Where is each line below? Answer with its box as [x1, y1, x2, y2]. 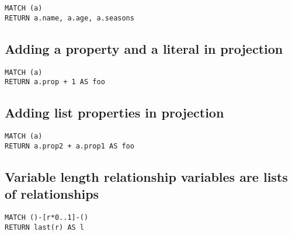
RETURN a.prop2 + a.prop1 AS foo [5, 141, 134, 150]
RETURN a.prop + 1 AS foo [5, 78, 105, 87]
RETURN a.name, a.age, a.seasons [5, 13, 134, 22]
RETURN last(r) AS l [5, 223, 85, 231]
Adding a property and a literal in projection [5, 39, 283, 57]
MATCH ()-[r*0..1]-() [5, 213, 89, 222]
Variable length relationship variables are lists [5, 167, 288, 185]
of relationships [5, 185, 99, 203]
